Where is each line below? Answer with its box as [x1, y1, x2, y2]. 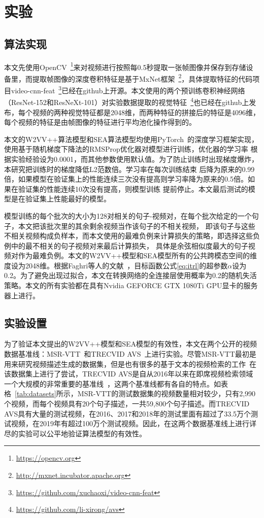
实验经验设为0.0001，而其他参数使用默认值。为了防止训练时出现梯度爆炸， [11, 153, 258, 164]
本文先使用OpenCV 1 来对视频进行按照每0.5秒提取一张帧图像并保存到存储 [4, 60, 246, 72]
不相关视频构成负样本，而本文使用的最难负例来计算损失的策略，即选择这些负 [4, 230, 260, 241]
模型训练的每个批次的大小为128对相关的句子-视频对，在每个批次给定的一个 [4, 210, 252, 221]
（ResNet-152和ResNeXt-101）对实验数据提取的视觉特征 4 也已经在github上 [4, 95, 249, 107]
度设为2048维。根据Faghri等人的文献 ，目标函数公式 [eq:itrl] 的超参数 [4, 260, 228, 270]
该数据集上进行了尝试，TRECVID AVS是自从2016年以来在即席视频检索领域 [4, 368, 253, 379]
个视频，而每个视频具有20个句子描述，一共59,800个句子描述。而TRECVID [4, 398, 250, 409]
